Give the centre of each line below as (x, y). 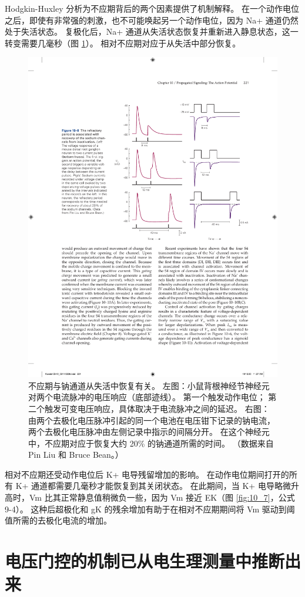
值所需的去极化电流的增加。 (58, 520)
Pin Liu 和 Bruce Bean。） (76, 455)
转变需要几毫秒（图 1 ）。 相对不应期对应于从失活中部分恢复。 (123, 43)
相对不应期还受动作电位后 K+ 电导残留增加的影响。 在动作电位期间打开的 (147, 474)
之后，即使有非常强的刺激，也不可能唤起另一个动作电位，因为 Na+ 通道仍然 (152, 20)
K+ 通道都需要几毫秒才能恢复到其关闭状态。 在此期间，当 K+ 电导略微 (153, 486)
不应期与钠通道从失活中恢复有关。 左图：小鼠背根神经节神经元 (149, 385)
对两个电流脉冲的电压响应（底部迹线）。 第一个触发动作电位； (147, 397)
